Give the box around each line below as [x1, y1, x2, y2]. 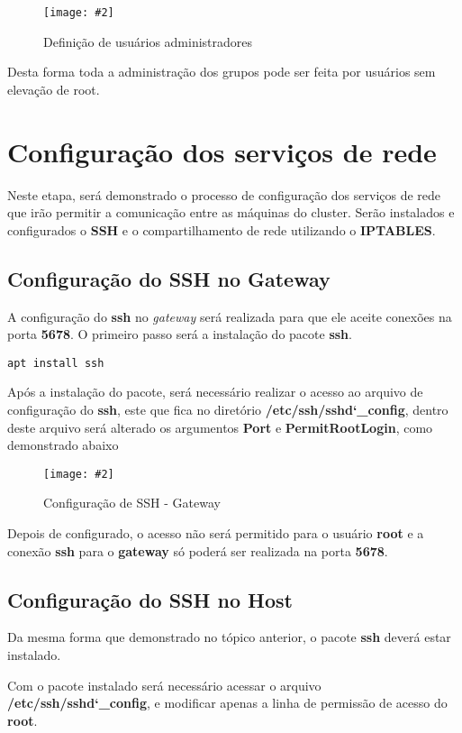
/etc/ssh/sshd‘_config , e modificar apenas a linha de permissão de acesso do [7, 693, 448, 712]
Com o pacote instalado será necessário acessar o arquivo [7, 675, 322, 694]
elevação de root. [7, 79, 100, 98]
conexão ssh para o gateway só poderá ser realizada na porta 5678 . [7, 541, 388, 560]
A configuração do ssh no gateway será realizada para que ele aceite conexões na [7, 307, 452, 325]
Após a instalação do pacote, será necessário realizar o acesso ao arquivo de [7, 382, 423, 401]
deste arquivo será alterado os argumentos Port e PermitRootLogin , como [7, 417, 433, 436]
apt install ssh [7, 356, 104, 370]
